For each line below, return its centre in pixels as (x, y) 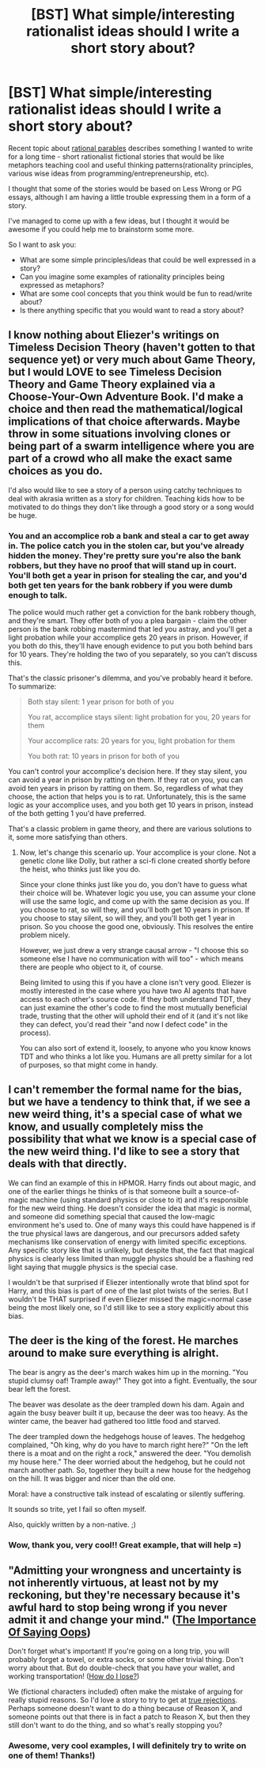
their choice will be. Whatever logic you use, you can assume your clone (138, 893)
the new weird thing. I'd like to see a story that (124, 1152)
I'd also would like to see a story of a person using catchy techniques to (125, 490)
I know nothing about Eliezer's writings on (114, 335)
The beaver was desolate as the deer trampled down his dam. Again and (127, 1404)
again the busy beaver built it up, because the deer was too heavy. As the (128, 1412)
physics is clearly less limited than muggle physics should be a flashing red (131, 1258)
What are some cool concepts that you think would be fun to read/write (136, 293)
